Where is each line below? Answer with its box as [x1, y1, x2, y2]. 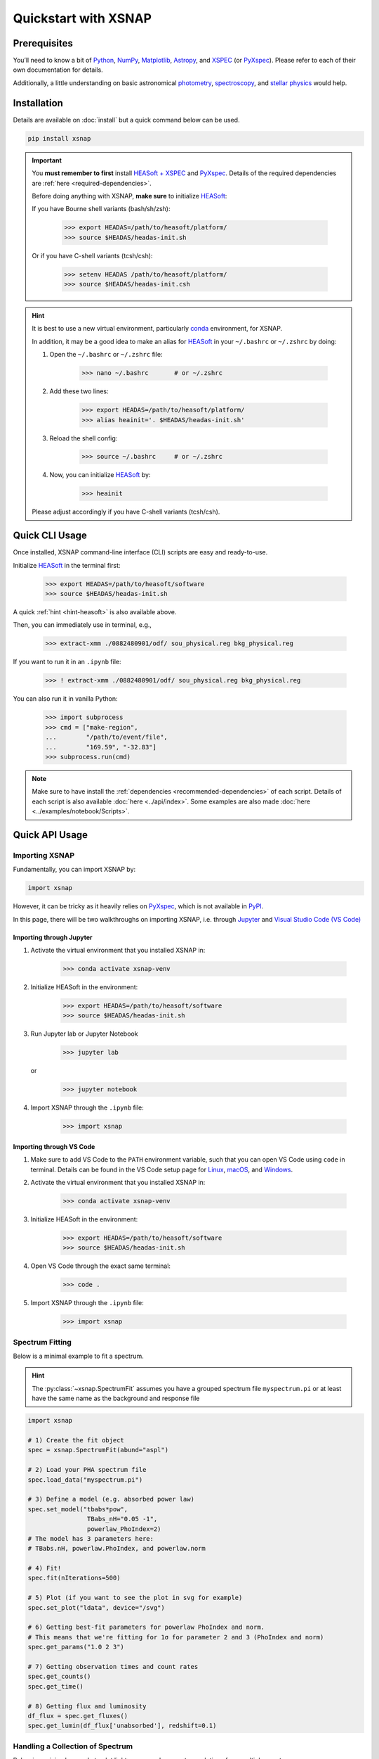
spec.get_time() [27, 1682, 84, 1690]
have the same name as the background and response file [32, 1394, 200, 1403]
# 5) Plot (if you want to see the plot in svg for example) [27, 1594, 243, 1602]
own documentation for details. [13, 65, 103, 74]
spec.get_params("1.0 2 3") [27, 1643, 124, 1651]
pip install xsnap [27, 134, 91, 142]
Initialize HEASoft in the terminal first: [13, 561, 121, 569]
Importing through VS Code [13, 1142, 95, 1150]
